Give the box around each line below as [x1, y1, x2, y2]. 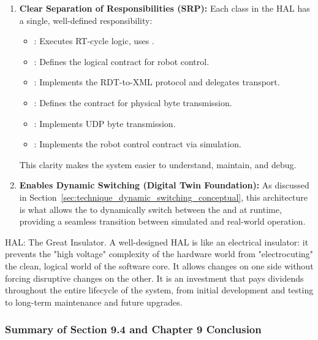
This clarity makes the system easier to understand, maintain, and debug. [19, 158, 297, 171]
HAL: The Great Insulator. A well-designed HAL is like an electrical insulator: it [5, 235, 309, 248]
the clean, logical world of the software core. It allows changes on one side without [5, 259, 314, 272]
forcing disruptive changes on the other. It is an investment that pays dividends [5, 271, 304, 284]
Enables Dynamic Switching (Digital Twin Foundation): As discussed [19, 179, 309, 191]
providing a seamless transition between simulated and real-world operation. [19, 215, 306, 228]
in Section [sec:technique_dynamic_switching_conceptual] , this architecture [19, 190, 308, 203]
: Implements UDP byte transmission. [34, 117, 176, 129]
